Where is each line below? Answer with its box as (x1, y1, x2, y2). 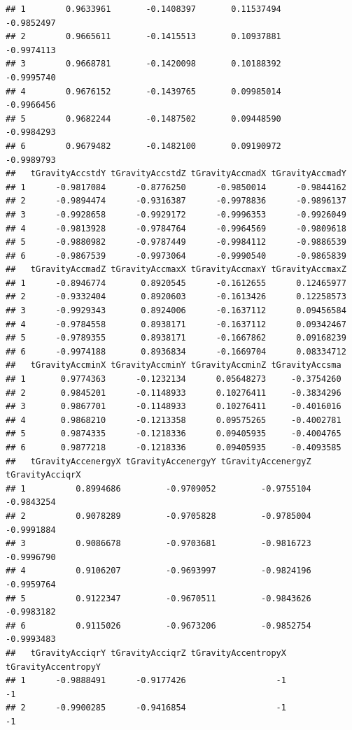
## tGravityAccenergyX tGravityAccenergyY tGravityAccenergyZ (6, 456, 311, 466)
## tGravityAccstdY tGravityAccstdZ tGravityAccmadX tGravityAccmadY (6, 169, 346, 179)
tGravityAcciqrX (6, 470, 81, 480)
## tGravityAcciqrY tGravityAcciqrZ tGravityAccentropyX (6, 647, 286, 658)
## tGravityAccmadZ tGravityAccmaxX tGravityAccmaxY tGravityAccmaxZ (6, 264, 346, 275)
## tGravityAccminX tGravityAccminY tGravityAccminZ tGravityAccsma (6, 360, 342, 371)
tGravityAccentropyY (6, 661, 101, 672)
